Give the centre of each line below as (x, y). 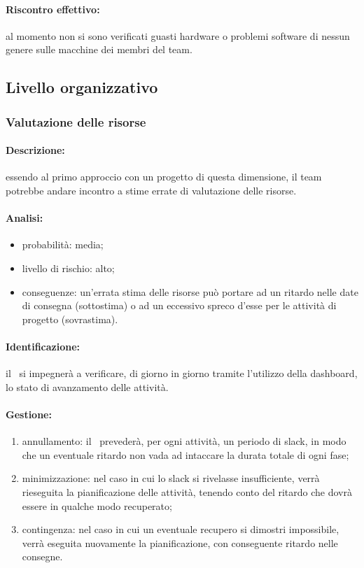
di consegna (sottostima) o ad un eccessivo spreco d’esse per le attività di (179, 305)
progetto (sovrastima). (70, 319)
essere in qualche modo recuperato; (97, 505)
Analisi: (24, 218)
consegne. (42, 556)
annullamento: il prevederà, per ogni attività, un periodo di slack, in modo (184, 441)
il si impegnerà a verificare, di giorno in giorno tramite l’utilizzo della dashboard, (182, 373)
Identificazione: (43, 346)
